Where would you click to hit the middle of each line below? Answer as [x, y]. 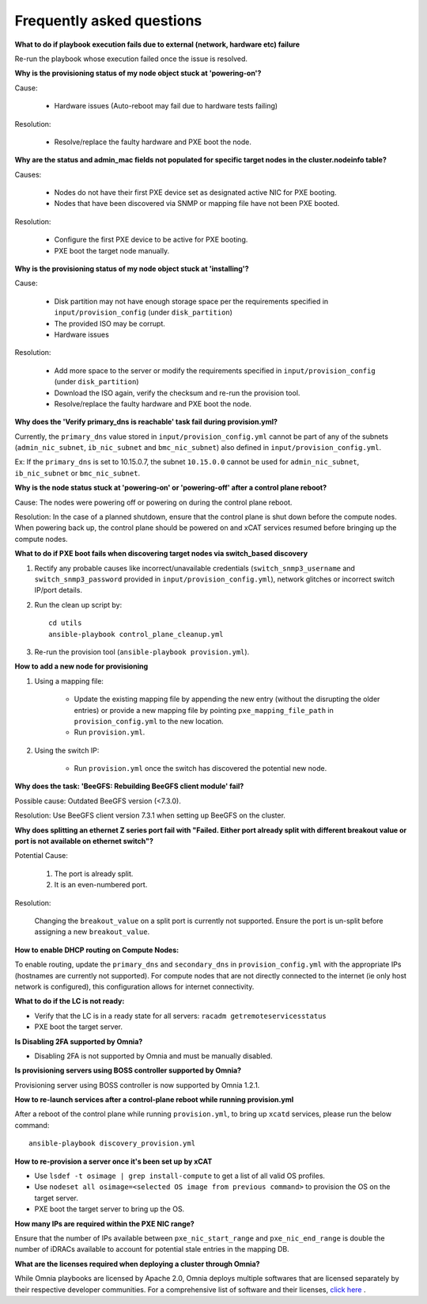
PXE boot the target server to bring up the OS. [110, 1209]
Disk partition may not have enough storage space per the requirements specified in [191, 301]
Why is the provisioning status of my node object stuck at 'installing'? [132, 269]
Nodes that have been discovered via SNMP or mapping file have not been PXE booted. [197, 204]
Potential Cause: [42, 856]
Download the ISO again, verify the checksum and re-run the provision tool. [177, 393]
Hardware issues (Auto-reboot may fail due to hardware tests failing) [166, 106]
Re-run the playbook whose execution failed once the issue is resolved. [131, 59]
